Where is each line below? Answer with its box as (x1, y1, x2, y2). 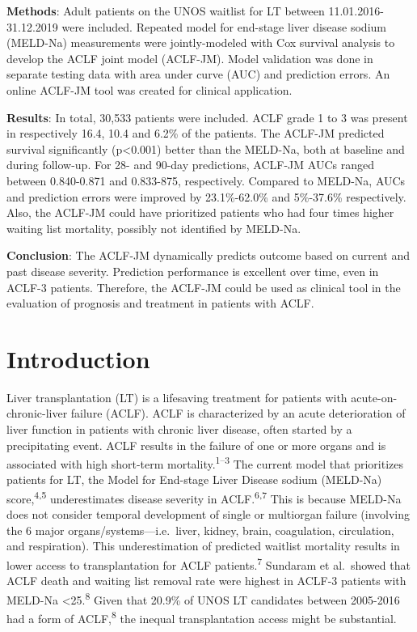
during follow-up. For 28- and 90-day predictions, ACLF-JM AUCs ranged (6, 156, 374, 173)
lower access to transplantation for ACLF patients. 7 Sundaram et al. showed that (6, 554, 411, 573)
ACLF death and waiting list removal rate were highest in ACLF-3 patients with (6, 572, 406, 589)
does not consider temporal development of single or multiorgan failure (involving (6, 506, 411, 523)
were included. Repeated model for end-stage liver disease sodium (61, 18, 386, 35)
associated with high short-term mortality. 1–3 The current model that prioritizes (6, 453, 403, 472)
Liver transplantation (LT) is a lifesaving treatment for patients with (6, 388, 347, 405)
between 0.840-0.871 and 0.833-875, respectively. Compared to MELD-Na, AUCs (6, 172, 406, 189)
